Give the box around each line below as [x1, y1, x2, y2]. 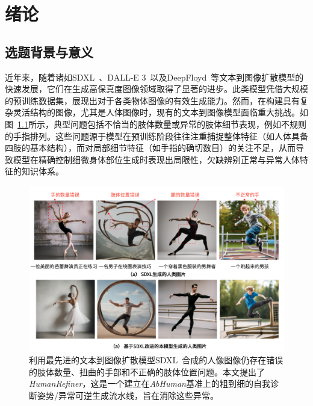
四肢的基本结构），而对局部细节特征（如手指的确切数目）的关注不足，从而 [5, 141, 296, 154]
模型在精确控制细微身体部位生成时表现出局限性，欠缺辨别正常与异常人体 [13, 153, 300, 165]
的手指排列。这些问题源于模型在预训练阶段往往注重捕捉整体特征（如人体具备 [5, 129, 308, 142]
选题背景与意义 [5, 42, 93, 61]
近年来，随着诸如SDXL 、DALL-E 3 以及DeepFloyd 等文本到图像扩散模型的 [5, 70, 304, 83]
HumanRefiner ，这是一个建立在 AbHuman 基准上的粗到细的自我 [29, 377, 270, 390]
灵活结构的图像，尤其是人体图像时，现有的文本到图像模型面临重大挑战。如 [13, 106, 308, 118]
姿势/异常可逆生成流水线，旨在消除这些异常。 [37, 389, 218, 402]
